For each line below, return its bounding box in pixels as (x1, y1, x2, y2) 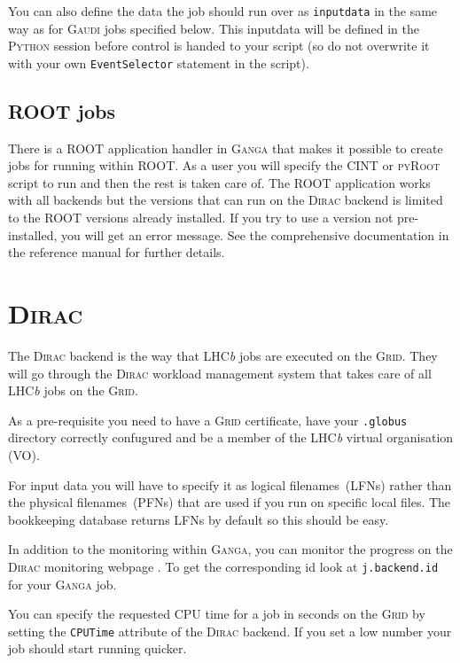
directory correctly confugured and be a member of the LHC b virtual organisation (8, 428, 454, 447)
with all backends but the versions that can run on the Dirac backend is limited (8, 191, 443, 209)
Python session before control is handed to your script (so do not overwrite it (8, 36, 430, 55)
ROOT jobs (8, 97, 115, 124)
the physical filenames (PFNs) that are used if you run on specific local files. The (8, 493, 451, 511)
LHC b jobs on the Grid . (8, 381, 138, 400)
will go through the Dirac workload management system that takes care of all (8, 363, 432, 382)
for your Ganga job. (8, 574, 117, 593)
